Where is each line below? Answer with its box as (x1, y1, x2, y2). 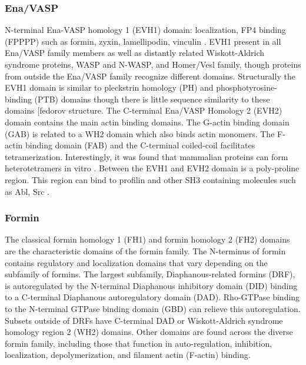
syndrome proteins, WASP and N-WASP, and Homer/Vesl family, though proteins (5, 58, 301, 70)
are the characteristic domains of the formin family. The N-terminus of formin (5, 244, 286, 257)
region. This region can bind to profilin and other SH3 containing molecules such (5, 173, 296, 185)
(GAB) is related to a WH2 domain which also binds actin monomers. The (5, 127, 275, 140)
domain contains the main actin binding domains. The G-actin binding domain (5, 115, 290, 128)
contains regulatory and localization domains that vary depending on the (5, 256, 268, 268)
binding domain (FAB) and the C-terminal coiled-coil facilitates (25, 139, 255, 151)
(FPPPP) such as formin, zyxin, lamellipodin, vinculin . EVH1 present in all (5, 35, 281, 47)
